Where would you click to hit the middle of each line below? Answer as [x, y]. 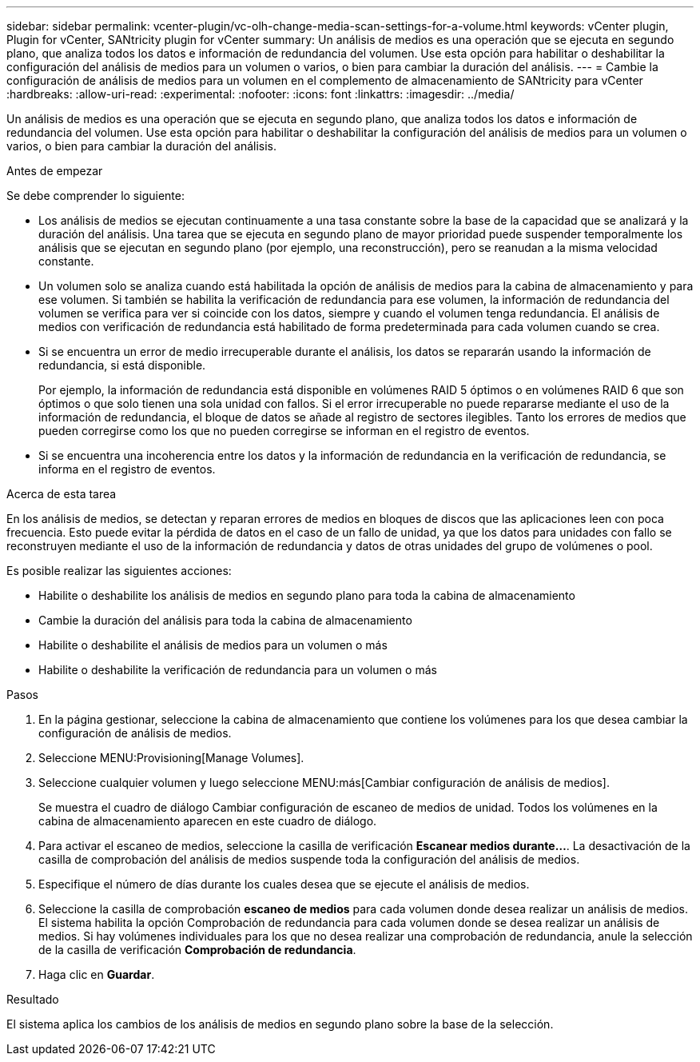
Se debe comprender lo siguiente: [95, 196]
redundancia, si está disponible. [122, 365]
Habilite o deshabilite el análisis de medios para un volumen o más [213, 645]
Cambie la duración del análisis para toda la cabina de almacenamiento [225, 620]
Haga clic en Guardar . [97, 974]
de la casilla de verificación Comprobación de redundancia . [197, 950]
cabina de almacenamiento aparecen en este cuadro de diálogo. [208, 821]
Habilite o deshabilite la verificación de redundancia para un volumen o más [238, 670]
